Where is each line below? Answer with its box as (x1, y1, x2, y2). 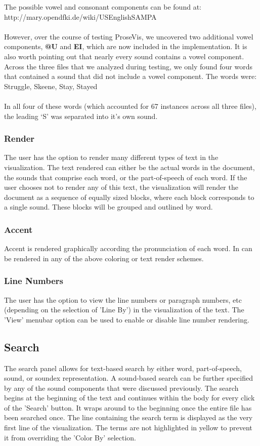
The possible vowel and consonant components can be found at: (4, 2, 201, 12)
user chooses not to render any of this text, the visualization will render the (4, 182, 238, 192)
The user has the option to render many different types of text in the (4, 152, 219, 163)
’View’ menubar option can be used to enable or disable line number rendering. (4, 314, 249, 325)
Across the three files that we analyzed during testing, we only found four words (4, 61, 252, 71)
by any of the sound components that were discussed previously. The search (4, 382, 239, 393)
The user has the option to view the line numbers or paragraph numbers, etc (4, 294, 242, 305)
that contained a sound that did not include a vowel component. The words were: (4, 71, 257, 82)
